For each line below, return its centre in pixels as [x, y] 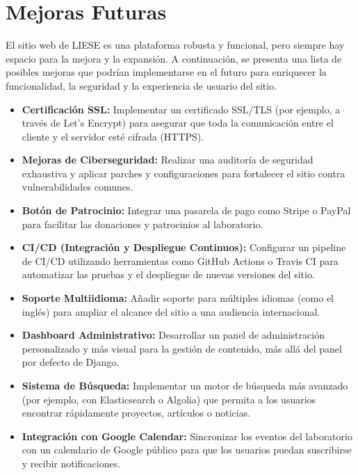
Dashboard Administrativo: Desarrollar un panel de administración [173, 335]
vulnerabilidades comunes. [78, 187]
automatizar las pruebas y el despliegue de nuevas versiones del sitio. [168, 274]
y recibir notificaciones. [71, 463]
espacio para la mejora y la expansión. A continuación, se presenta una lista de [174, 58]
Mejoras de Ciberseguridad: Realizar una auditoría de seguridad [168, 160]
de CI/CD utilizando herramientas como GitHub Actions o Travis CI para [180, 260]
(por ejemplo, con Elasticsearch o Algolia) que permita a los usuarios [169, 399]
